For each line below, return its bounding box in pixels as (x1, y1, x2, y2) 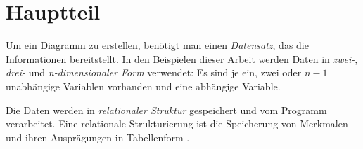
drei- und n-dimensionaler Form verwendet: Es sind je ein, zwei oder (6, 65, 302, 80)
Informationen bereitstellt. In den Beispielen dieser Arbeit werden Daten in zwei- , (6, 51, 358, 66)
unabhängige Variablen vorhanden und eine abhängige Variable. (6, 78, 281, 93)
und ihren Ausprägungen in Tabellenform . (6, 129, 190, 144)
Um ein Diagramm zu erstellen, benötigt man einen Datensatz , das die (6, 38, 309, 52)
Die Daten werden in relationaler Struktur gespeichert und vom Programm (6, 102, 327, 117)
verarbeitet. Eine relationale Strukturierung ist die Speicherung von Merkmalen (6, 116, 348, 131)
